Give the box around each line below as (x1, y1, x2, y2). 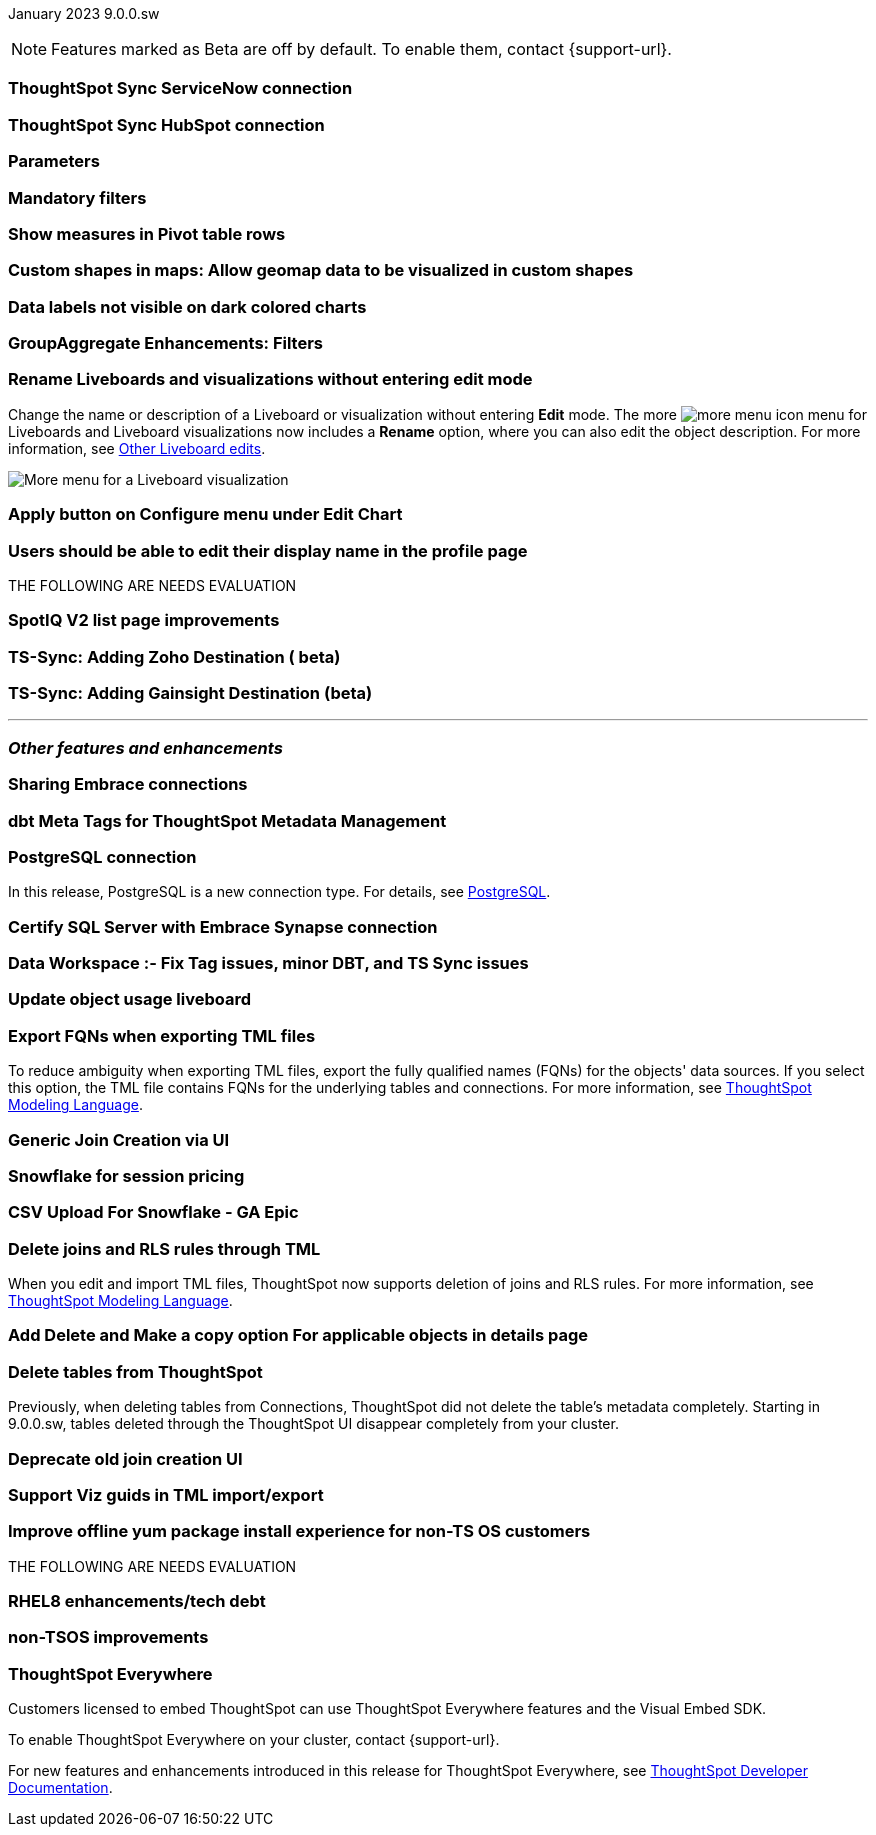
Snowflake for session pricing (8, 1165, 245, 1186)
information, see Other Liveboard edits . (8, 439, 266, 457)
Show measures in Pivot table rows (8, 223, 286, 244)
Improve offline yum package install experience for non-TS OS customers (8, 1521, 591, 1542)
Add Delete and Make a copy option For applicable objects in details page (8, 1325, 588, 1346)
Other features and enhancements (8, 737, 283, 758)
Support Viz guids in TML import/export (8, 1484, 324, 1505)
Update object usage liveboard (8, 989, 252, 1010)
